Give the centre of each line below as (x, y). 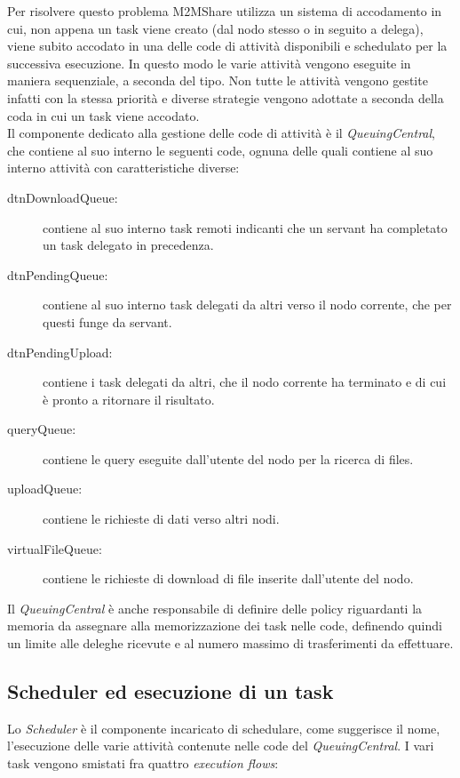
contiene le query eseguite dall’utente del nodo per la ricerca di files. (228, 458)
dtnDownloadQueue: (63, 197)
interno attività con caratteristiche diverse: (123, 168)
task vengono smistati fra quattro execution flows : (143, 763)
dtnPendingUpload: (60, 352)
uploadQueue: (45, 489)
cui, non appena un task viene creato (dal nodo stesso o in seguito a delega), (215, 28)
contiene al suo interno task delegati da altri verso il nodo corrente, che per (247, 305)
